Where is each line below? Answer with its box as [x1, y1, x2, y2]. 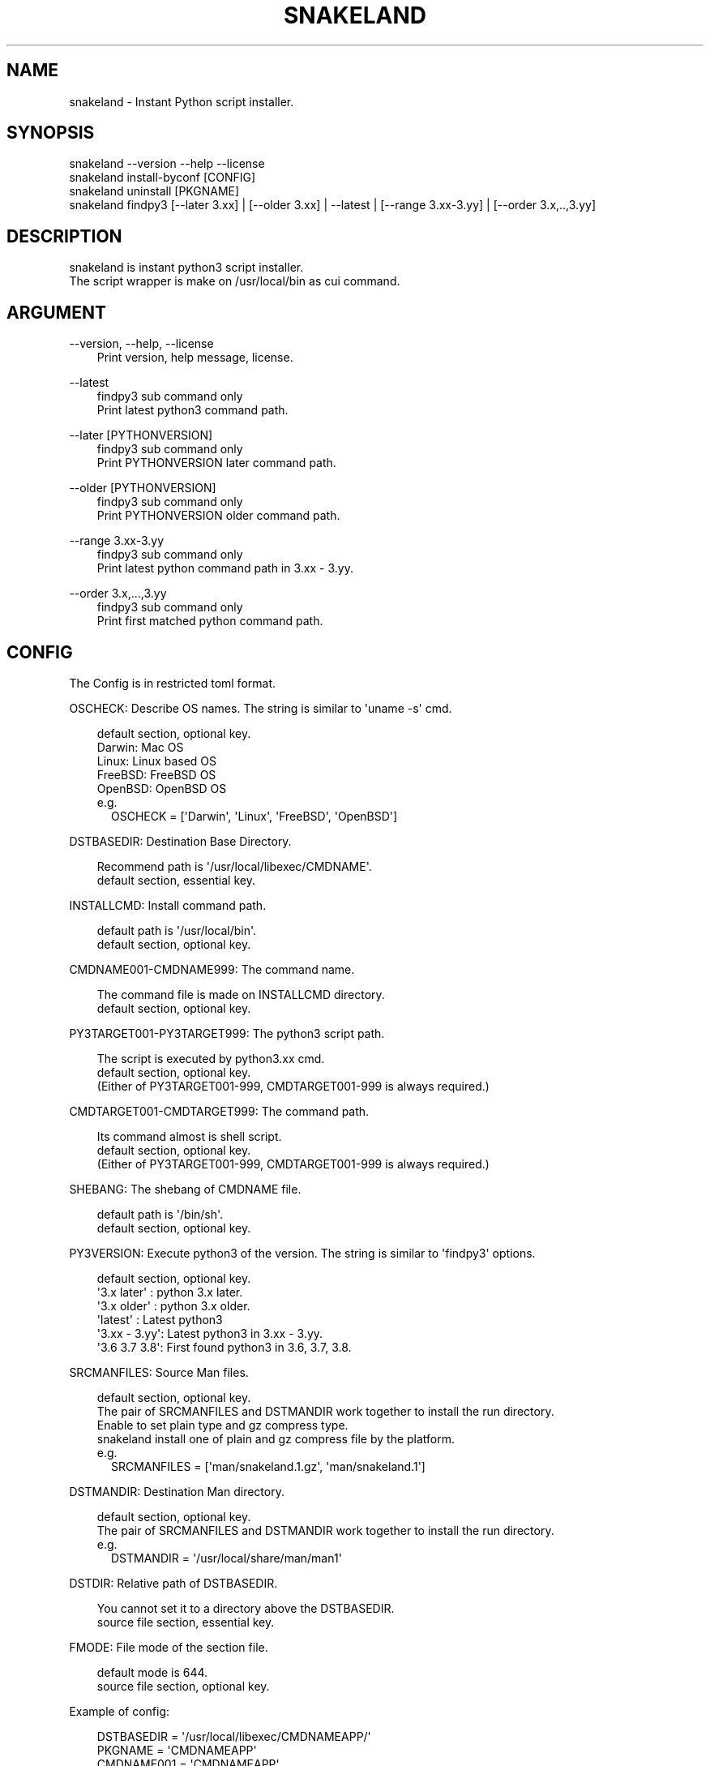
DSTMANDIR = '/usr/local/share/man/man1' [111, 1550, 342, 1565]
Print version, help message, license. [96, 350, 293, 365]
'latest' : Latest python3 [96, 1312, 223, 1327]
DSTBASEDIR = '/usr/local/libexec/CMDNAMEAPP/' [96, 1729, 371, 1743]
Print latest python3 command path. [96, 403, 289, 418]
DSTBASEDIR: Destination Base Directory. [69, 834, 292, 848]
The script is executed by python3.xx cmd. [96, 1051, 325, 1065]
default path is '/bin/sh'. [96, 1207, 224, 1221]
